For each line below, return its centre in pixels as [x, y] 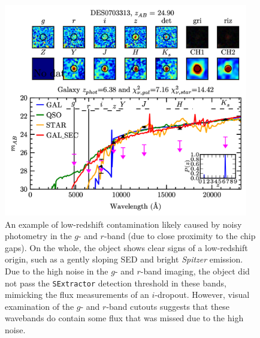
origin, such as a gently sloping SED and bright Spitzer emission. [124, 259]
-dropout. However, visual [202, 295]
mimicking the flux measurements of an [77, 295]
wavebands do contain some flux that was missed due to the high [124, 318]
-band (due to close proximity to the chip [180, 236]
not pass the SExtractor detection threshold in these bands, [116, 283]
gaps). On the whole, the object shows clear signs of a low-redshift [126, 247]
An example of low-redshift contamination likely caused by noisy [123, 224]
